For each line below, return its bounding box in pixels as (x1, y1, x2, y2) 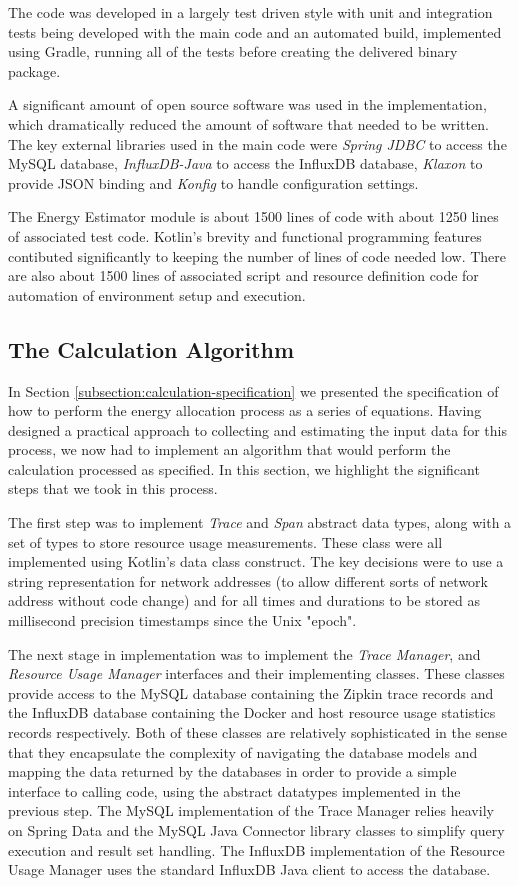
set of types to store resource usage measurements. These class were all (8, 531, 443, 552)
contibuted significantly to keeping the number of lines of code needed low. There (8, 245, 507, 266)
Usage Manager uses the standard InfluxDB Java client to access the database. (8, 859, 491, 880)
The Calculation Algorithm (8, 333, 295, 364)
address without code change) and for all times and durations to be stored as (8, 590, 480, 611)
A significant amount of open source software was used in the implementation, (8, 94, 487, 115)
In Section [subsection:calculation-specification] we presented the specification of (8, 380, 499, 401)
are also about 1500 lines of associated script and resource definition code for (8, 265, 479, 286)
